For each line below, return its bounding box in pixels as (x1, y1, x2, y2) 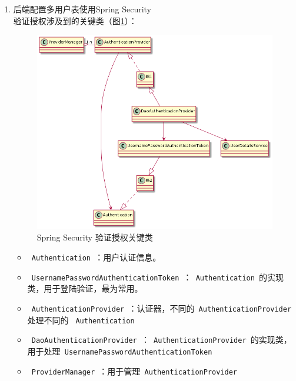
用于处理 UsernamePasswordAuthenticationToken (27, 345, 212, 357)
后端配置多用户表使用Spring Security (13, 3, 152, 15)
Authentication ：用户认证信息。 (31, 250, 161, 263)
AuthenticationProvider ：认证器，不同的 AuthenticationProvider (31, 302, 292, 314)
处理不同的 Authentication (27, 313, 135, 326)
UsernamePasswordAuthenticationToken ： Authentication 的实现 (31, 270, 284, 283)
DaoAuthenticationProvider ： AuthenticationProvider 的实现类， (31, 333, 292, 346)
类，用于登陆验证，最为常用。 (27, 282, 143, 295)
